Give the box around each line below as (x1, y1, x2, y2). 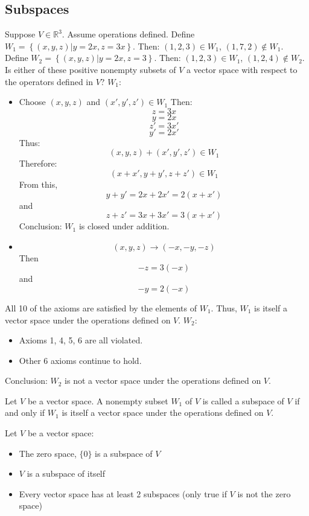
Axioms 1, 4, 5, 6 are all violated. (19, 334, 143, 346)
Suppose (5, 28, 36, 40)
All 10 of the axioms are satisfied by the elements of (5, 301, 197, 314)
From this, (19, 177, 58, 190)
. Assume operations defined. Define (62, 28, 195, 40)
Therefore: (19, 157, 57, 170)
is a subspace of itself (27, 467, 106, 480)
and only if (5, 406, 45, 419)
